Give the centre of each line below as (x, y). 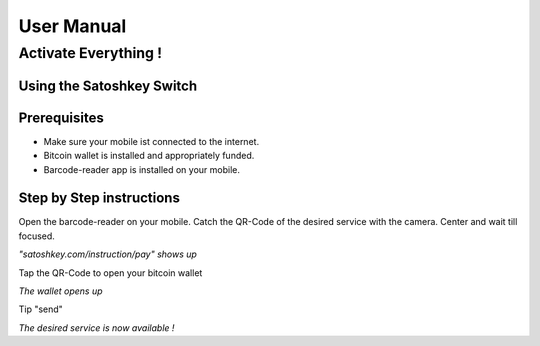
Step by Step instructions (99, 198)
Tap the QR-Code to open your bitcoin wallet (110, 272)
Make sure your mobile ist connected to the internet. (151, 141)
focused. (36, 236)
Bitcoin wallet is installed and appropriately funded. (149, 156)
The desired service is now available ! (96, 327)
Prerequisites (61, 117)
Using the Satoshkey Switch (108, 85)
